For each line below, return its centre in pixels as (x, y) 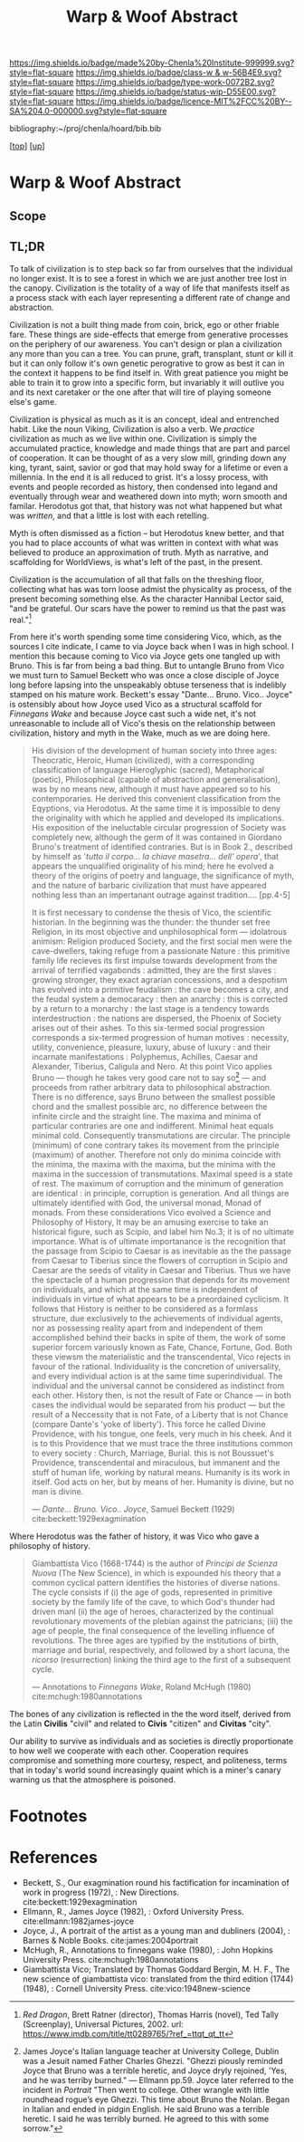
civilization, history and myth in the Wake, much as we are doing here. (140, 733)
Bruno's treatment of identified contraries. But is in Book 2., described (162, 847)
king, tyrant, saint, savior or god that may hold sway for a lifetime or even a (149, 467)
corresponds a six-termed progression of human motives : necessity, (160, 1038)
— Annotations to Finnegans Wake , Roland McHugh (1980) (141, 1686)
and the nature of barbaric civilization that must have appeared (149, 886)
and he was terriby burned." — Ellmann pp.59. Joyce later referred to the (158, 2080)
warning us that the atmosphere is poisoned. (93, 1779)
